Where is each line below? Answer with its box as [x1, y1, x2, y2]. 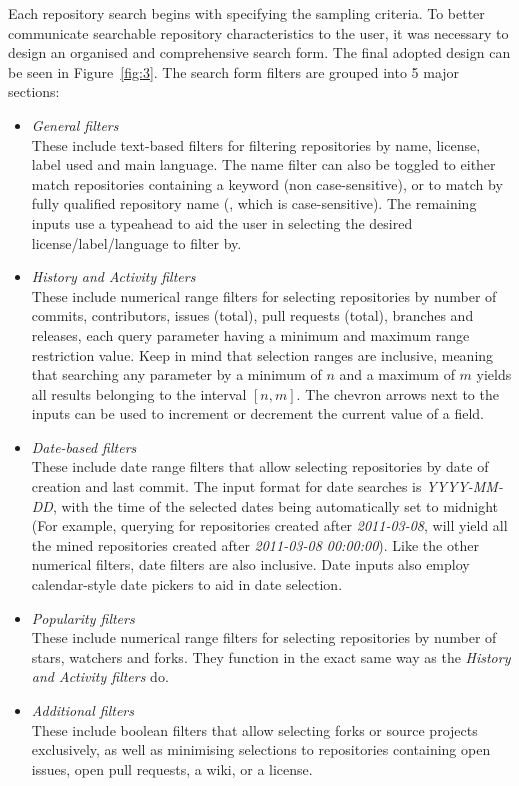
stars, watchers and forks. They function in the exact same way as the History [31, 646, 511, 667]
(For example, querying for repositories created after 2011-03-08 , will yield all [31, 515, 508, 536]
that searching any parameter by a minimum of [31, 364, 322, 385]
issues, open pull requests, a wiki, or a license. [31, 758, 313, 779]
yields [476, 364, 512, 385]
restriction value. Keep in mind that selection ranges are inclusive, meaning [31, 344, 494, 365]
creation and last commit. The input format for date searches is [31, 476, 422, 497]
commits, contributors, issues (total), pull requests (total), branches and [31, 305, 474, 326]
